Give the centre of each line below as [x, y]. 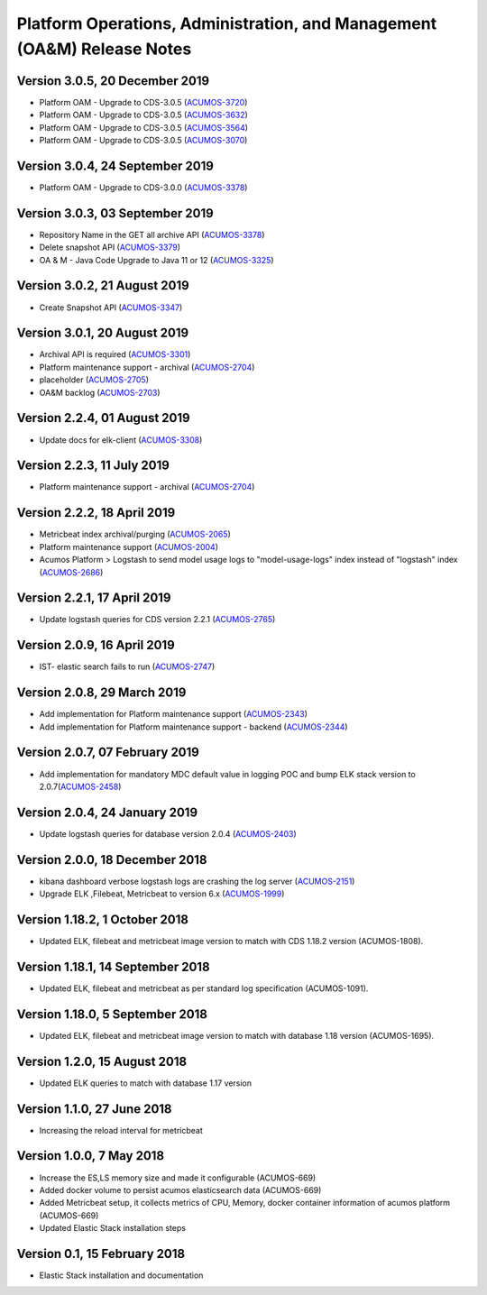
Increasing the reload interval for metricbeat [121, 1130]
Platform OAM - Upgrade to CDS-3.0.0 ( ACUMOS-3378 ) [143, 187]
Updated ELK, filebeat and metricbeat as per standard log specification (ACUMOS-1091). [204, 988]
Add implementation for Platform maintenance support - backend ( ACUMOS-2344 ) [193, 727]
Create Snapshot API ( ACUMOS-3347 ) [111, 308]
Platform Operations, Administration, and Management [227, 23]
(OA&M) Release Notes [104, 49]
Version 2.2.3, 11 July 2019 [93, 466]
